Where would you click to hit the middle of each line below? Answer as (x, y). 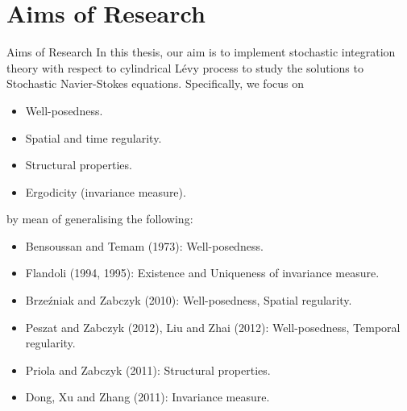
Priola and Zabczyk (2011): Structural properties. (148, 369)
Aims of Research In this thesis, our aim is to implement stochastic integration (201, 52)
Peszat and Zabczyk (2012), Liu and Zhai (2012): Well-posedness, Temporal (213, 327)
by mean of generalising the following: (100, 219)
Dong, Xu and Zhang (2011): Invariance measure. (147, 397)
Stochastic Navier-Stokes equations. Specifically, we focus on (156, 83)
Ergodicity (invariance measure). (106, 191)
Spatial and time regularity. (93, 137)
